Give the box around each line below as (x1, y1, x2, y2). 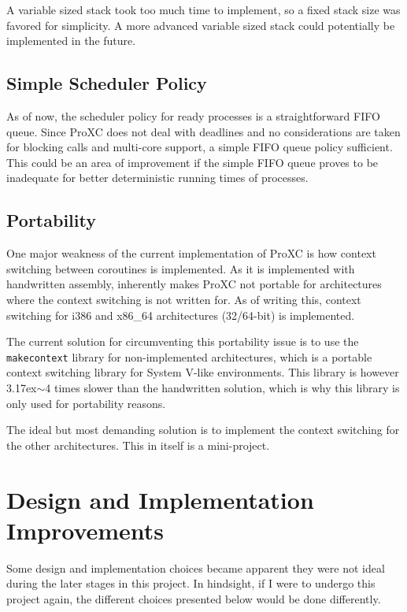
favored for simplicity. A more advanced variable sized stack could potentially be (6, 17, 395, 33)
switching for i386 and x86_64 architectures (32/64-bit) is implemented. (6, 306, 355, 323)
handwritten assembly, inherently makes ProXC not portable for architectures (6, 276, 382, 292)
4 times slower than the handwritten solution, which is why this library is (45, 379, 400, 395)
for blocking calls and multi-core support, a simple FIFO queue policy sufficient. (6, 139, 393, 155)
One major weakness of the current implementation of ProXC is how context (6, 245, 376, 261)
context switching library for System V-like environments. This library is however (6, 364, 399, 380)
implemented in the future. (6, 32, 136, 49)
